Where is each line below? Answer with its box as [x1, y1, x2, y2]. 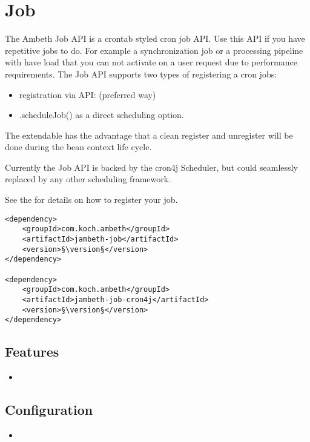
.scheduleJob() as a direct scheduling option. [19, 108, 184, 121]
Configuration [5, 400, 93, 419]
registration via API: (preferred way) [19, 88, 156, 101]
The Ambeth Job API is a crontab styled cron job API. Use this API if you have [5, 32, 305, 45]
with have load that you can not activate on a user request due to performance [5, 56, 297, 68]
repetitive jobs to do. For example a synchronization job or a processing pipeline [5, 44, 303, 56]
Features [5, 342, 59, 361]
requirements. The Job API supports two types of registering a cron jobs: [5, 67, 277, 80]
